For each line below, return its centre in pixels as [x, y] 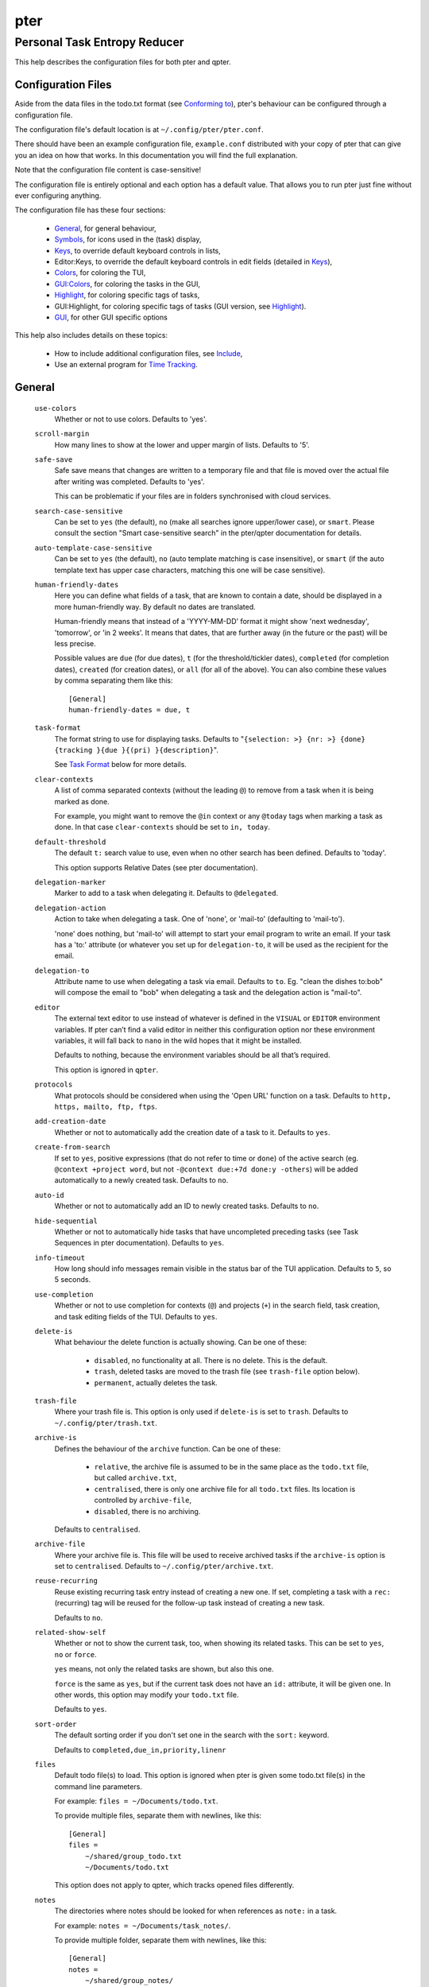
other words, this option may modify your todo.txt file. [147, 1695]
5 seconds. [73, 1280]
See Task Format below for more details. [120, 765]
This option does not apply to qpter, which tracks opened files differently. [174, 1885]
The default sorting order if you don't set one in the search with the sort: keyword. [192, 1735]
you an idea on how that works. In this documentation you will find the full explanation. [156, 155]
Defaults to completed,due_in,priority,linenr [140, 1749]
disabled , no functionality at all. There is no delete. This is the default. [211, 1360]
